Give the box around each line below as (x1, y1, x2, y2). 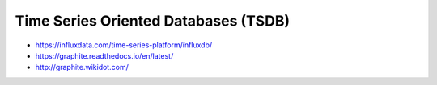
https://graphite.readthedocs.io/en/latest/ (35, 51, 174, 60)
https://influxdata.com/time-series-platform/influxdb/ (35, 40, 213, 50)
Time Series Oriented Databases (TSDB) (15, 12, 291, 30)
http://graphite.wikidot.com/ (35, 63, 129, 72)
